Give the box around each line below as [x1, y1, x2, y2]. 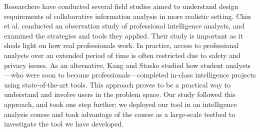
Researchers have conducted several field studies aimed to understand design [4, 1, 238, 11]
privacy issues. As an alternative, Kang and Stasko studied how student [4, 59, 223, 70]
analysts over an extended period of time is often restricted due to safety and [4, 49, 240, 60]
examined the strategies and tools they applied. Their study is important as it [4, 30, 243, 40]
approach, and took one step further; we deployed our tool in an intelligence [4, 98, 237, 109]
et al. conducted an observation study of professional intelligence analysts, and [4, 20, 244, 31]
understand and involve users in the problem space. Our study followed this [4, 89, 236, 99]
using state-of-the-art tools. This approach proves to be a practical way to [4, 79, 231, 89]
